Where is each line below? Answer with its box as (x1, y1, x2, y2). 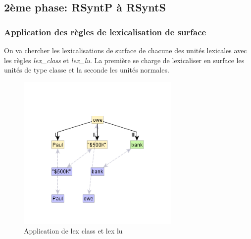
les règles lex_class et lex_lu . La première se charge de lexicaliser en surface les (4, 55, 245, 65)
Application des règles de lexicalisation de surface (4, 25, 206, 38)
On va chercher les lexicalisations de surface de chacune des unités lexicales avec (4, 45, 247, 55)
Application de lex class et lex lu (24, 226, 123, 236)
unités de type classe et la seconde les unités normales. (4, 65, 169, 75)
